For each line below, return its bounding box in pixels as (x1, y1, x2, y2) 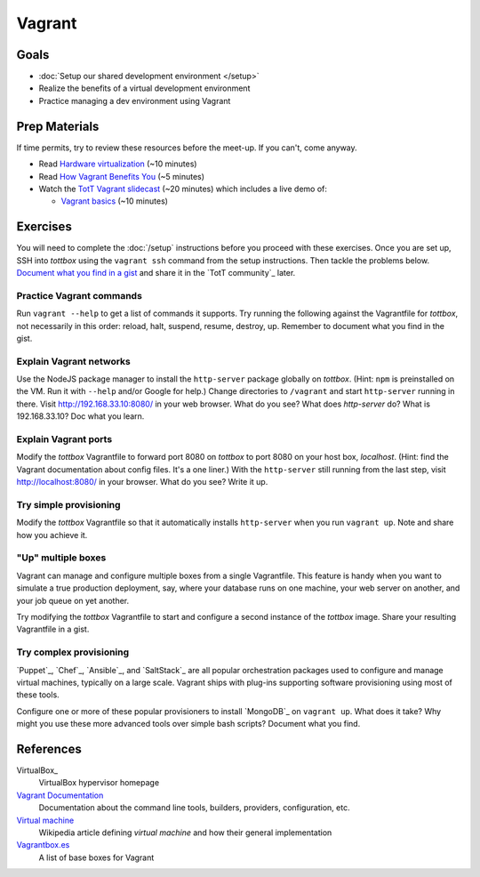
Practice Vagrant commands (16, 289, 142, 302)
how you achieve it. (16, 529, 88, 540)
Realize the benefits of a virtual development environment (38, 83, 251, 93)
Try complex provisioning (16, 646, 130, 658)
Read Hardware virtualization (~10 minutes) (38, 158, 197, 169)
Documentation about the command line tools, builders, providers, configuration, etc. (38, 802, 350, 813)
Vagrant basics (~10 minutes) (60, 196, 169, 206)
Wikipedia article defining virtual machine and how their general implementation (38, 827, 332, 838)
